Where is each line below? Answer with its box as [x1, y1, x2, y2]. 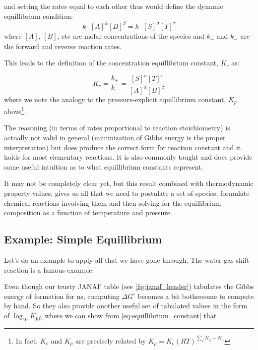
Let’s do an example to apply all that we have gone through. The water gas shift [4, 254, 250, 265]
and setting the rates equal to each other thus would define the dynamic [4, 1, 223, 11]
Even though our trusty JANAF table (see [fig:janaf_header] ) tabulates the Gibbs [4, 281, 254, 292]
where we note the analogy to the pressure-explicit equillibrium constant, [4, 94, 226, 104]
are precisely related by [75, 335, 146, 346]
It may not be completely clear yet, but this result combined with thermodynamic [4, 178, 254, 188]
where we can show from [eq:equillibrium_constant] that [45, 310, 217, 320]
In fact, [15, 335, 38, 346]
